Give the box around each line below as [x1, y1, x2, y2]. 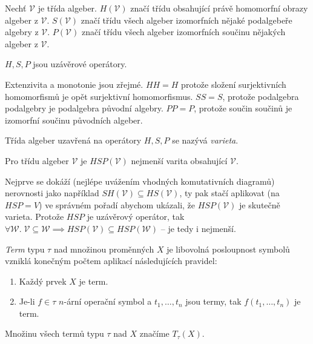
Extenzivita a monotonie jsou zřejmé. [5, 78, 143, 90]
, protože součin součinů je [194, 102, 292, 114]
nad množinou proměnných [53, 242, 154, 255]
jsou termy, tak [185, 295, 242, 308]
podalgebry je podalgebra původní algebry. [5, 102, 163, 114]
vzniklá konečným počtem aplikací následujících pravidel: [5, 254, 217, 267]
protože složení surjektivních [181, 78, 286, 90]
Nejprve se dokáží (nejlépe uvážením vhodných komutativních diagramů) [5, 174, 275, 187]
